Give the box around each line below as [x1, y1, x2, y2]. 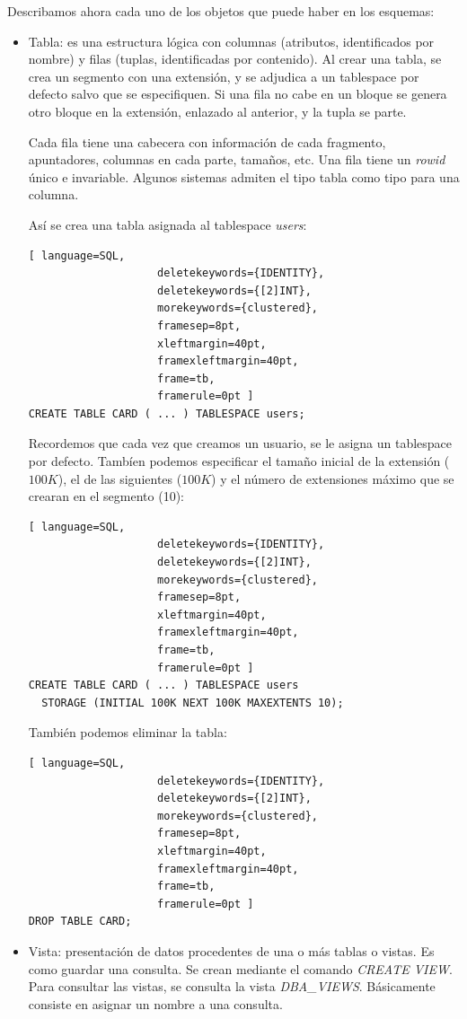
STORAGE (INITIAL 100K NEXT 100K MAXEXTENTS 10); [41, 696, 344, 709]
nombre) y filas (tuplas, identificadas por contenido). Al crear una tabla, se [28, 49, 442, 68]
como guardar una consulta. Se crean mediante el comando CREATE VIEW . [28, 959, 453, 978]
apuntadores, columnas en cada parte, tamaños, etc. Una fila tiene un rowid [28, 150, 445, 169]
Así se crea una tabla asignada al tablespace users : [28, 215, 307, 233]
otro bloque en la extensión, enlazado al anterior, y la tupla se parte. [28, 101, 407, 120]
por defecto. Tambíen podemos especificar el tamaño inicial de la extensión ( [28, 452, 450, 470]
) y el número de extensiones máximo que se [211, 469, 454, 488]
